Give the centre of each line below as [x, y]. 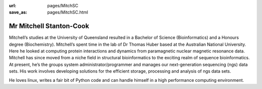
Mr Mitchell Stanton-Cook [49, 26]
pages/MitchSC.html [68, 13]
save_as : [18, 13]
